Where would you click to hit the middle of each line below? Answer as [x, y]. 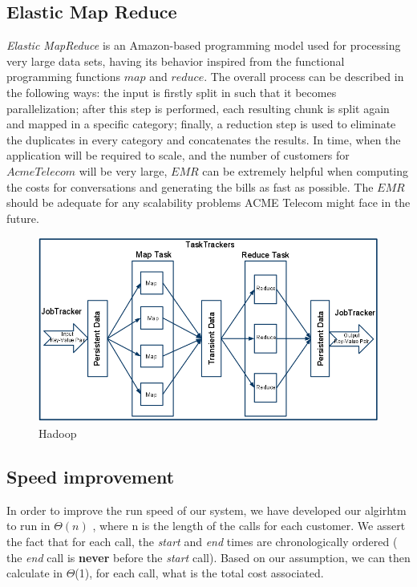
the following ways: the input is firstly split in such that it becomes [172, 92]
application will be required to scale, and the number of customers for [178, 155]
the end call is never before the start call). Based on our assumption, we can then [208, 557]
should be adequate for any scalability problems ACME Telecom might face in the [208, 202]
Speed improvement [91, 477]
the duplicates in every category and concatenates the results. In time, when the [204, 139]
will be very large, [123, 170]
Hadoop [58, 433]
